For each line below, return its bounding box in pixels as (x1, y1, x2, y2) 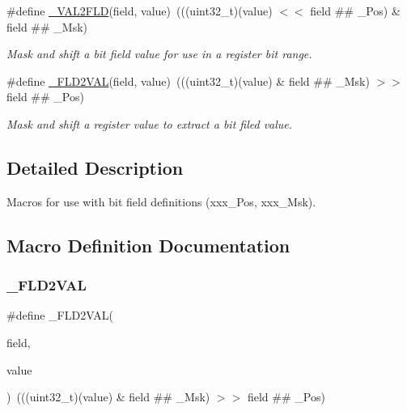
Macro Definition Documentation (6, 232, 290, 257)
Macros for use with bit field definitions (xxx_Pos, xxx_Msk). (6, 193, 316, 210)
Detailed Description (6, 155, 184, 180)
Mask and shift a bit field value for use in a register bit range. (6, 45, 312, 62)
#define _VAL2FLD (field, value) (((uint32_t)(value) (6, 2, 273, 19)
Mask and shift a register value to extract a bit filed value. (6, 115, 293, 132)
